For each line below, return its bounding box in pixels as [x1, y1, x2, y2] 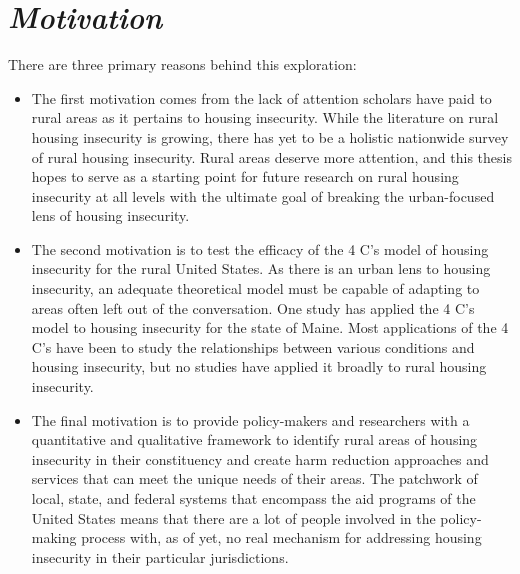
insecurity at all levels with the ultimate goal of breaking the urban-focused [31, 185, 495, 206]
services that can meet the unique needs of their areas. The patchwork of [31, 468, 478, 489]
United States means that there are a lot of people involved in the [31, 507, 436, 528]
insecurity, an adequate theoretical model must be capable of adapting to [31, 278, 480, 299]
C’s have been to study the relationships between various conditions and [31, 336, 475, 357]
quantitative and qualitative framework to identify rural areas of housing [31, 429, 478, 450]
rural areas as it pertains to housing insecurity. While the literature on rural [31, 107, 499, 128]
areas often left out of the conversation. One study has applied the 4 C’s [31, 297, 475, 318]
